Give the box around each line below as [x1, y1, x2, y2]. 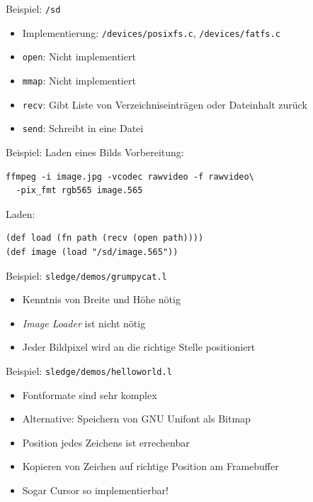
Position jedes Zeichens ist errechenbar [22, 435, 190, 449]
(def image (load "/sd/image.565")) [6, 246, 178, 257]
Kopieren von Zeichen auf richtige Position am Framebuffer [22, 459, 279, 474]
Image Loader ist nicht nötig [22, 315, 146, 330]
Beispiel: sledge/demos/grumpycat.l [6, 268, 167, 283]
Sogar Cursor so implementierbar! [22, 482, 169, 497]
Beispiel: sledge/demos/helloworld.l [6, 363, 172, 378]
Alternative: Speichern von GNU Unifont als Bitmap [22, 411, 251, 426]
